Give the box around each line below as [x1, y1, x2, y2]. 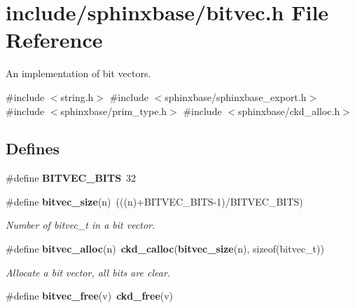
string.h [60, 89, 94, 104]
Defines [6, 138, 60, 159]
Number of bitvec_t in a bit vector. [6, 217, 155, 232]
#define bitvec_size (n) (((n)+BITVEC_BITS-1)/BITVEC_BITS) [6, 194, 303, 208]
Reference [6, 25, 103, 54]
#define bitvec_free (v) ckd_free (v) [6, 288, 174, 303]
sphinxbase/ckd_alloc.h [237, 103, 340, 118]
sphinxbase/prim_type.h [60, 103, 167, 118]
